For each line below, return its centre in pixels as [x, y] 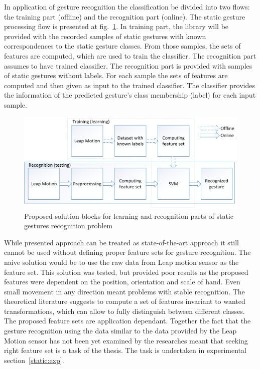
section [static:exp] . [34, 360]
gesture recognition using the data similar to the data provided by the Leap [120, 331]
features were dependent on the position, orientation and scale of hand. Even [122, 282]
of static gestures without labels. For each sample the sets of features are [116, 75]
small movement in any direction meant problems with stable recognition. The [124, 291]
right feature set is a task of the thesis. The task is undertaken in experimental [125, 350]
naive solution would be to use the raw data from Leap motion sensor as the [121, 262]
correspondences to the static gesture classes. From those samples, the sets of [122, 46]
